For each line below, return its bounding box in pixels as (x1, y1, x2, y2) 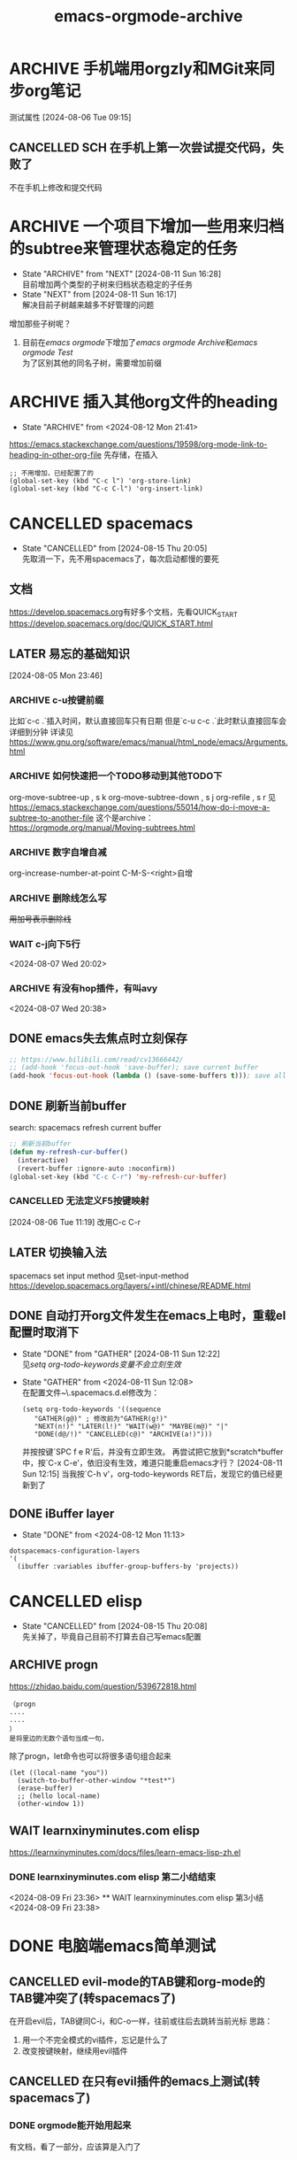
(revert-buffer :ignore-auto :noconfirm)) (17, 1164, 176, 1173)
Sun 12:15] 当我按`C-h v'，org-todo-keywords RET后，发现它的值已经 (21, 1469, 276, 1479)
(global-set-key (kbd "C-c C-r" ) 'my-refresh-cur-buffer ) (9, 1172, 227, 1181)
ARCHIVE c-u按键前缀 (9, 693, 104, 706)
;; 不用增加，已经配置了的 (9, 468, 95, 477)
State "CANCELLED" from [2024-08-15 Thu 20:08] (21, 1621, 208, 1632)
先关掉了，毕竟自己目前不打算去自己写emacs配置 (21, 1632, 202, 1642)
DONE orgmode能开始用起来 (9, 2119, 132, 2132)
